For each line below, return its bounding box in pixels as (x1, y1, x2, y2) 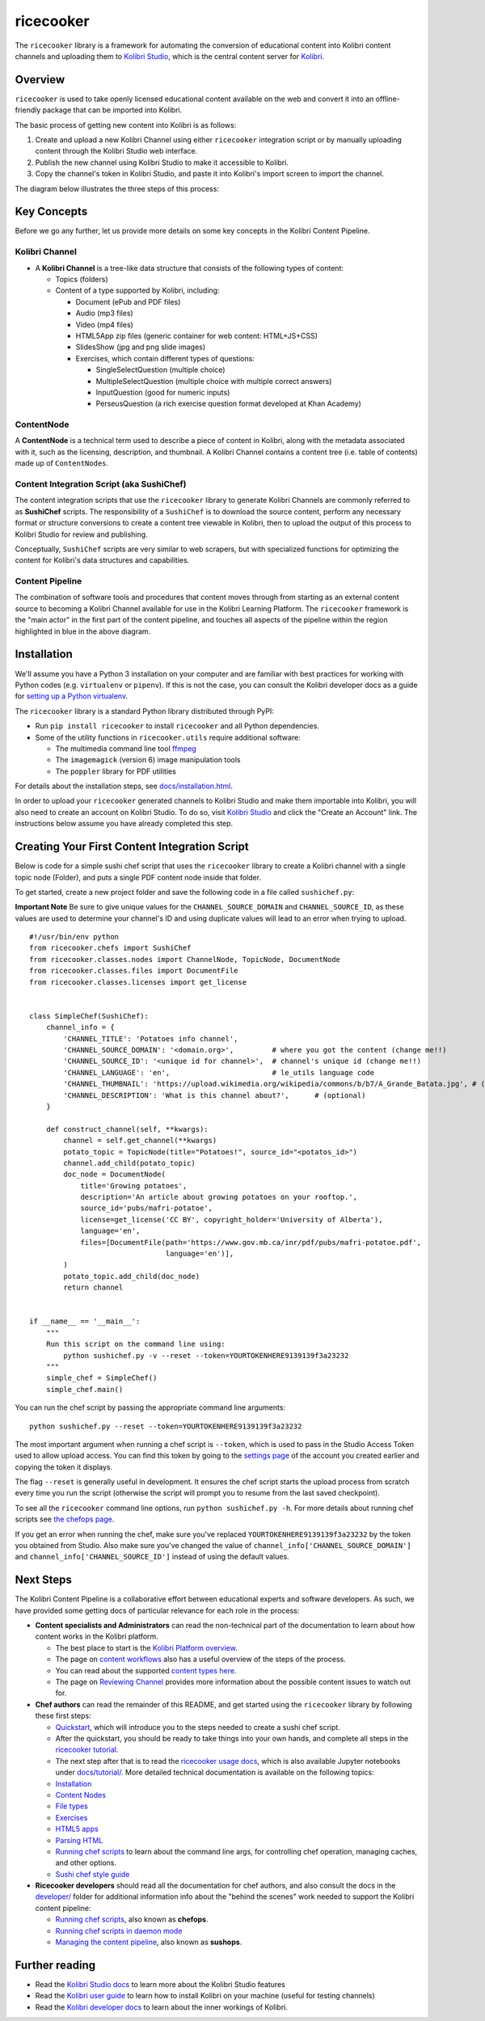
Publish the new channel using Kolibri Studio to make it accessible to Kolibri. (35, 158, 289, 167)
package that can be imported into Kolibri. (42, 105, 183, 115)
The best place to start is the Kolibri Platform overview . (55, 1643, 238, 1652)
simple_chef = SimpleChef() (45, 1373, 158, 1382)
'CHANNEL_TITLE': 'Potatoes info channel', (63, 1034, 238, 1043)
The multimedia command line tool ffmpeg (55, 744, 197, 753)
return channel (63, 1283, 124, 1293)
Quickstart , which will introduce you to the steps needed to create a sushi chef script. (55, 1722, 341, 1732)
